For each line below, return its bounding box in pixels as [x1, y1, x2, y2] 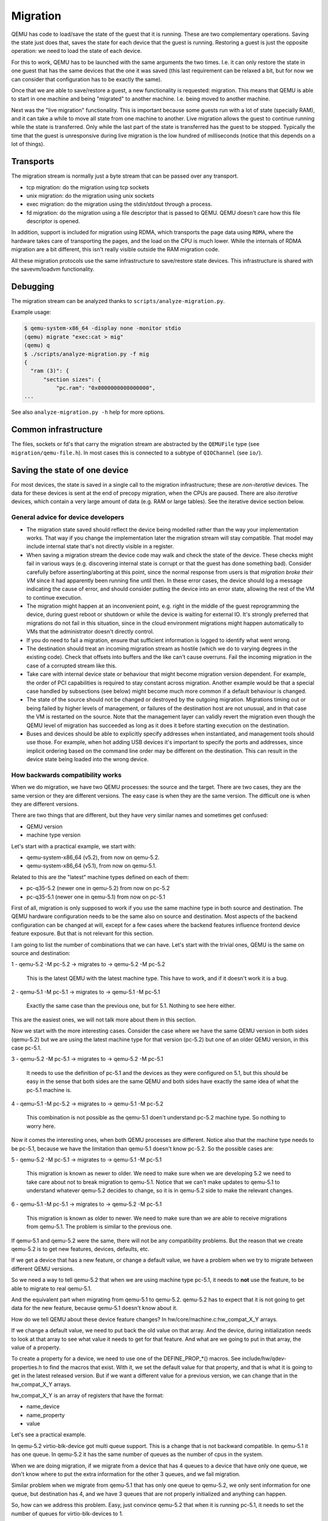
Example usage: [11, 308, 52, 316]
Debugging [11, 281, 55, 291]
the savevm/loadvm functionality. [11, 265, 95, 273]
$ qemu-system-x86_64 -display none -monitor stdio [24, 325, 182, 332]
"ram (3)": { [30, 367, 69, 374]
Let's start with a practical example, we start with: [11, 843, 136, 850]
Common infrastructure [11, 425, 103, 435]
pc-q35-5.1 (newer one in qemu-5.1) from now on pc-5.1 [26, 893, 165, 900]
